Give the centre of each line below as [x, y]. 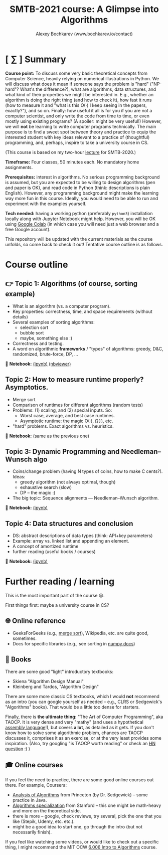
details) [20, 316]
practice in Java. [30, 800]
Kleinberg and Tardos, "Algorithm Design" [56, 687]
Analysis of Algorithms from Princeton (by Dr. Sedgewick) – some [80, 795]
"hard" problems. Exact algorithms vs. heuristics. [63, 426]
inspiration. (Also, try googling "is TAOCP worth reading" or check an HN [80, 743]
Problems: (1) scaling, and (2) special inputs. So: [62, 410]
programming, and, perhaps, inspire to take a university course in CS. [77, 142]
